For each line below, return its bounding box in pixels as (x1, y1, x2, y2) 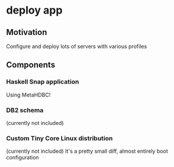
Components (6, 60, 55, 70)
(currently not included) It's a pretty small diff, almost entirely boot (6, 147, 168, 155)
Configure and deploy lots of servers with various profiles (6, 43, 147, 50)
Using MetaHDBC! (6, 91, 51, 98)
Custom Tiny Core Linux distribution (6, 134, 113, 142)
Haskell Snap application (6, 78, 79, 86)
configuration (6, 154, 39, 161)
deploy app (6, 4, 63, 17)
